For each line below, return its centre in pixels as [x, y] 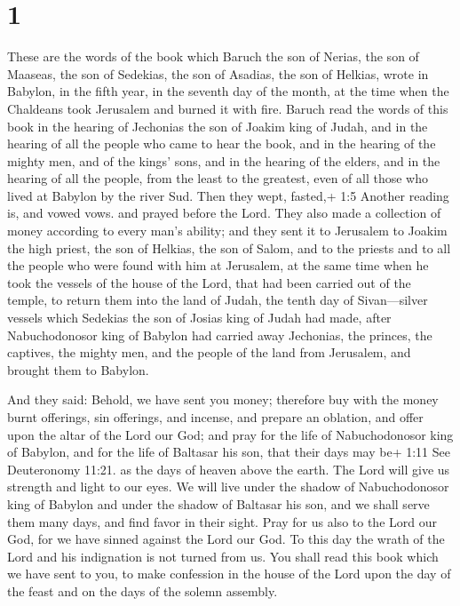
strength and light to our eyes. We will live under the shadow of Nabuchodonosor [228, 486]
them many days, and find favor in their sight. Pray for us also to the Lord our [222, 521]
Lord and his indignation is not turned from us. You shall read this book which [223, 556]
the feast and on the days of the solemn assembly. [143, 590]
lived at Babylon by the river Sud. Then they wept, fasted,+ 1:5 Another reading [228, 195]
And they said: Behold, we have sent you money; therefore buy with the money [223, 399]
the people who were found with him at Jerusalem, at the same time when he [218, 265]
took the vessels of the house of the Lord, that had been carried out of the [209, 282]
